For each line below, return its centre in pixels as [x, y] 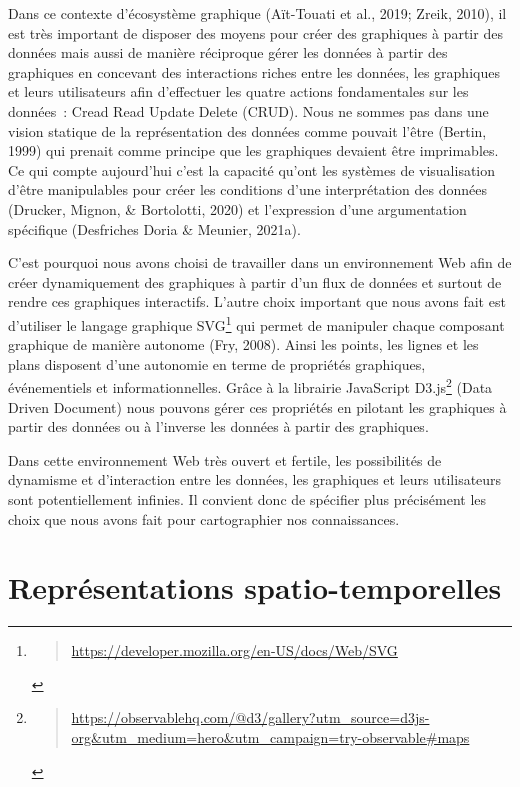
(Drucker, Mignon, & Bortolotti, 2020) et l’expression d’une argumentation [237, 208]
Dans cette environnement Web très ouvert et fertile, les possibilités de [225, 459]
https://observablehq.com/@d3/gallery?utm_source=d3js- [250, 717]
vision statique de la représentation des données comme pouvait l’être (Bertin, [247, 130]
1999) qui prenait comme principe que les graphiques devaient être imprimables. [253, 150]
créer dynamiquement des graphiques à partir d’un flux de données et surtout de [255, 281]
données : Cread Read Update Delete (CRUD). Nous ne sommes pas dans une [248, 110]
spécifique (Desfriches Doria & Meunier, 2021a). [154, 228]
